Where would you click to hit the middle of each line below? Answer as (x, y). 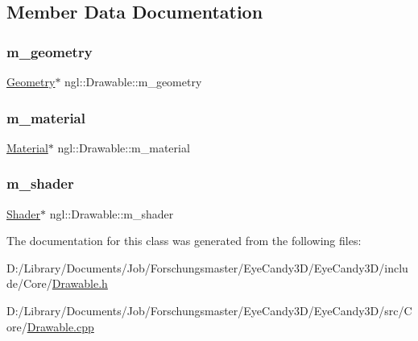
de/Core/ (29, 283)
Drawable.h (80, 283)
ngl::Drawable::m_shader (112, 213)
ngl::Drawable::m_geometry (133, 81)
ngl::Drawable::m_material (124, 147)
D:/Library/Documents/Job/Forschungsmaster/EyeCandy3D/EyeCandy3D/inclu (207, 267)
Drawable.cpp (60, 326)
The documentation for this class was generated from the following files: (184, 241)
